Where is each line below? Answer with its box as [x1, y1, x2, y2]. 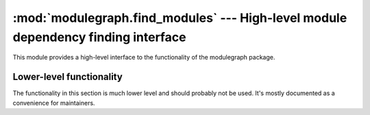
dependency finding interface [12, 29, 186, 44]
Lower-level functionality [12, 71, 123, 83]
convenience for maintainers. [12, 99, 95, 107]
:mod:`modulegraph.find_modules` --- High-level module [12, 10, 347, 25]
